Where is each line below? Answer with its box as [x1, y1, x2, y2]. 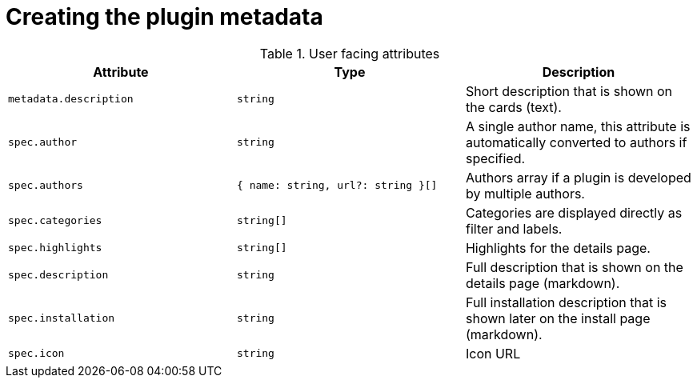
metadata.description [8, 93, 134, 106]
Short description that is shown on [465, 82, 673, 99]
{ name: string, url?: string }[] [236, 179, 438, 192]
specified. [465, 150, 526, 166]
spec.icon [8, 347, 65, 360]
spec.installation [8, 312, 115, 325]
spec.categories [8, 214, 102, 227]
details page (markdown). [465, 274, 620, 291]
